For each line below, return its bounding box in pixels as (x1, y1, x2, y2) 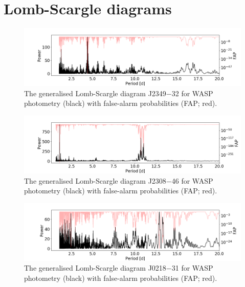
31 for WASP (171, 262, 213, 273)
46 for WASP (171, 175, 213, 186)
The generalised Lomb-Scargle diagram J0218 (24, 262, 166, 273)
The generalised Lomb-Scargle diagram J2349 (24, 87, 166, 98)
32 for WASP (171, 87, 213, 98)
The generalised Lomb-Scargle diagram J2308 (24, 175, 166, 186)
